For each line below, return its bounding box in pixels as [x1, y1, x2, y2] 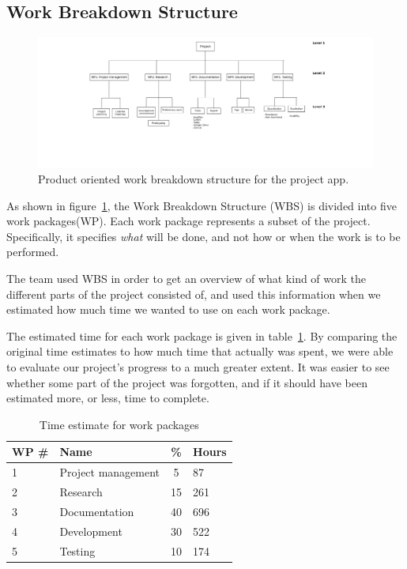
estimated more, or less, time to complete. [6, 390, 209, 406]
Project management [59, 464, 160, 480]
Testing [59, 542, 96, 559]
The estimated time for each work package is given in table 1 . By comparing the [6, 327, 398, 344]
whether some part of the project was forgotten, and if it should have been [6, 374, 367, 390]
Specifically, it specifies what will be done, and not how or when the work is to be [6, 228, 401, 244]
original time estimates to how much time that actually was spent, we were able [6, 343, 394, 360]
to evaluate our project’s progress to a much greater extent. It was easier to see [6, 358, 390, 375]
